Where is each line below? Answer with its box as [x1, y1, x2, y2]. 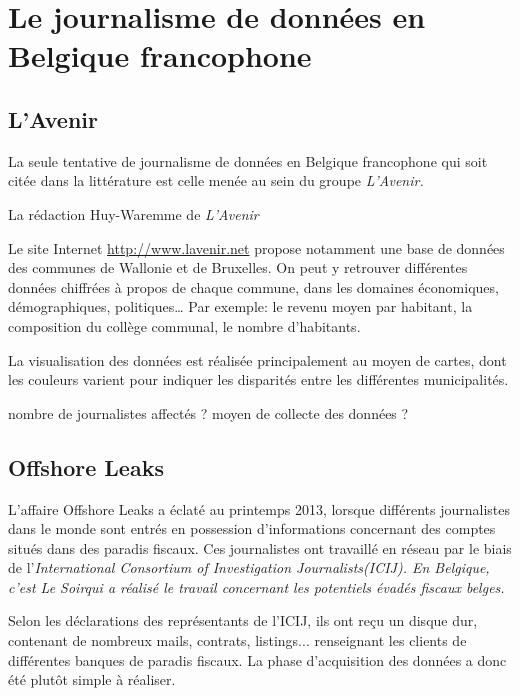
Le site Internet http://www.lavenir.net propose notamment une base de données [8, 237, 505, 258]
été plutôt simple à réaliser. [8, 669, 176, 690]
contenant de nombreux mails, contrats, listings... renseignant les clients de [8, 630, 467, 651]
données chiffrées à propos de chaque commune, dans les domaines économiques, [8, 276, 499, 297]
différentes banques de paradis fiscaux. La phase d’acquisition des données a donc [8, 649, 507, 670]
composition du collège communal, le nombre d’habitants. [8, 315, 361, 336]
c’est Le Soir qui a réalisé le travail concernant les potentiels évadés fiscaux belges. [8, 576, 505, 597]
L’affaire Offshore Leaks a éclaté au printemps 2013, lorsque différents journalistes [8, 498, 511, 519]
